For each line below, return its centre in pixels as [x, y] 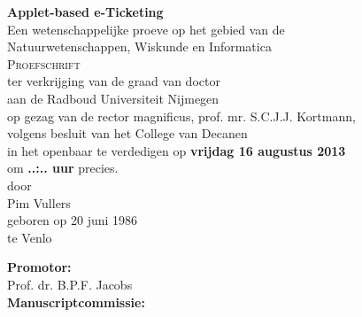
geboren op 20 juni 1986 [73, 220]
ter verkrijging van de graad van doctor [114, 81]
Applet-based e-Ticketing [85, 12]
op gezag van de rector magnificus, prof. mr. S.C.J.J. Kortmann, [181, 116]
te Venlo [30, 237]
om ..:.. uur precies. [63, 168]
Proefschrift [44, 63]
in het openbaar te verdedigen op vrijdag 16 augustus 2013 [177, 150]
